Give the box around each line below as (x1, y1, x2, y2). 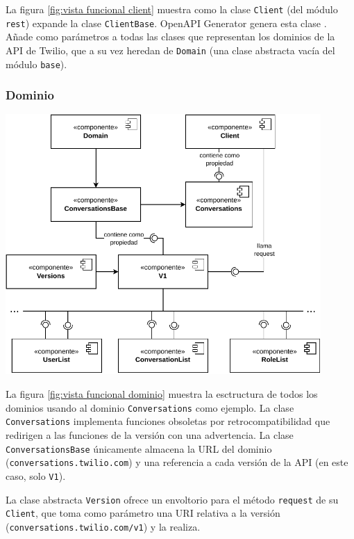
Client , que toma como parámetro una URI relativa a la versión (6, 506, 280, 520)
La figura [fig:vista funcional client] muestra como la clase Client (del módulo (6, 2, 338, 16)
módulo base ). (6, 56, 67, 71)
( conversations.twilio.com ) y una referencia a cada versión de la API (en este (6, 455, 348, 469)
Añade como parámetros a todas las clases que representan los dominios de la (6, 29, 335, 44)
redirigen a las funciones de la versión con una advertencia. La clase (6, 427, 294, 442)
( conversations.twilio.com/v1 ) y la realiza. (6, 519, 201, 533)
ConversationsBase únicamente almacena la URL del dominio (6, 441, 272, 456)
